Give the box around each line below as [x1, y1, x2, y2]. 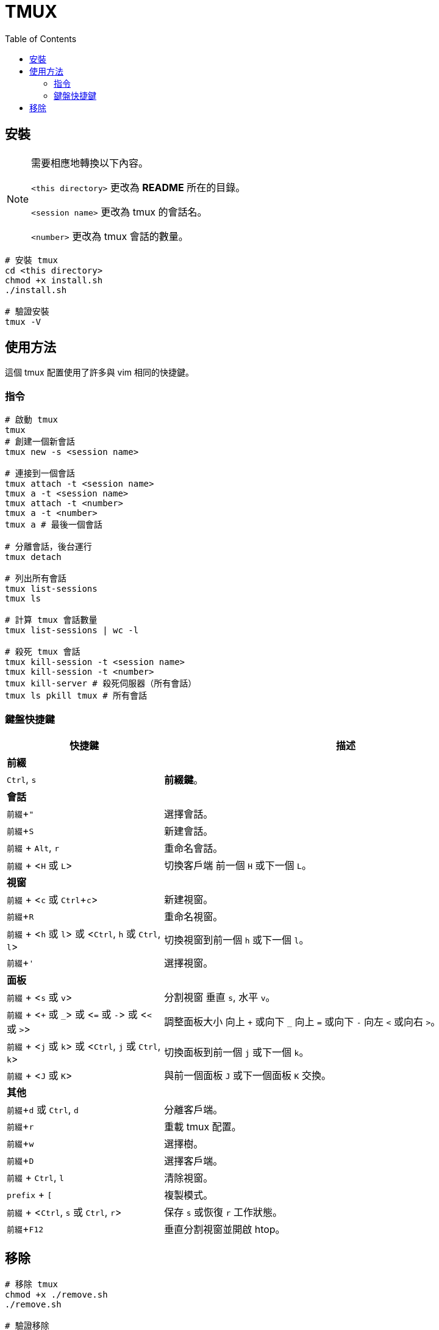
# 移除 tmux [5, 1279, 59, 1289]
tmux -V [5, 316, 41, 327]
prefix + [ [7, 1188, 52, 1201]
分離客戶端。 [164, 1103, 223, 1116]
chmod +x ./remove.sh [5, 1289, 108, 1299]
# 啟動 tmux [5, 415, 59, 425]
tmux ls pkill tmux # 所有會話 [5, 691, 148, 701]
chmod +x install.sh [5, 275, 103, 285]
